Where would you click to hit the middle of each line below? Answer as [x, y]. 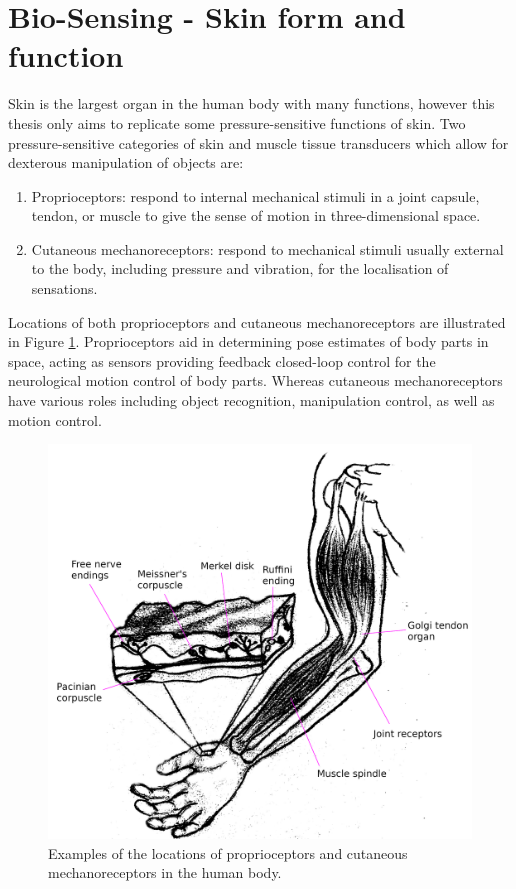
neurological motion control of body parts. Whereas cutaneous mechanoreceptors [255, 380]
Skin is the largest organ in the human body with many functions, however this [251, 103]
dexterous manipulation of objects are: [126, 162]
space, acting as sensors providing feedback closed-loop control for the [222, 360]
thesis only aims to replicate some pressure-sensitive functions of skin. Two [237, 122]
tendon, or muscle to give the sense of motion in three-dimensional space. [256, 215]
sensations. [64, 288]
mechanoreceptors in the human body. [165, 872]
